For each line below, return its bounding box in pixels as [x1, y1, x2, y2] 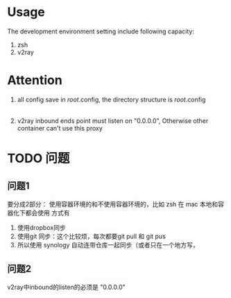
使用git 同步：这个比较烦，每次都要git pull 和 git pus [17, 232, 166, 240]
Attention [7, 72, 62, 88]
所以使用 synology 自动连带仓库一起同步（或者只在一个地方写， [17, 240, 199, 249]
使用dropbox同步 [17, 223, 66, 231]
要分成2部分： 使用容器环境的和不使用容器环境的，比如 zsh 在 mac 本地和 [7, 199, 219, 208]
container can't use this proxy [17, 124, 103, 132]
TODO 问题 [7, 151, 70, 167]
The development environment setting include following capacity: [7, 27, 194, 35]
